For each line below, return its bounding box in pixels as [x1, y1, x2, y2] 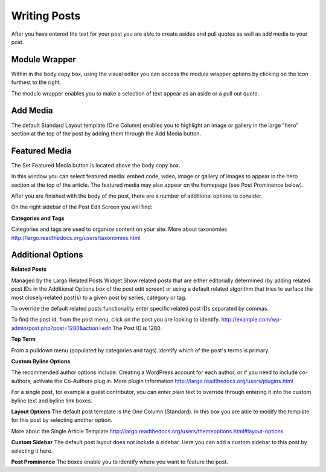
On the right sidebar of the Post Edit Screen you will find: [11, 203, 153, 211]
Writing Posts [11, 9, 81, 22]
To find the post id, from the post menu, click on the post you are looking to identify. [11, 316, 220, 323]
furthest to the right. [11, 79, 62, 86]
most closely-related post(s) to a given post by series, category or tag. [11, 294, 187, 301]
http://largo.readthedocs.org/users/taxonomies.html [11, 234, 141, 241]
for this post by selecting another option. [11, 416, 113, 424]
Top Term [11, 335, 36, 343]
